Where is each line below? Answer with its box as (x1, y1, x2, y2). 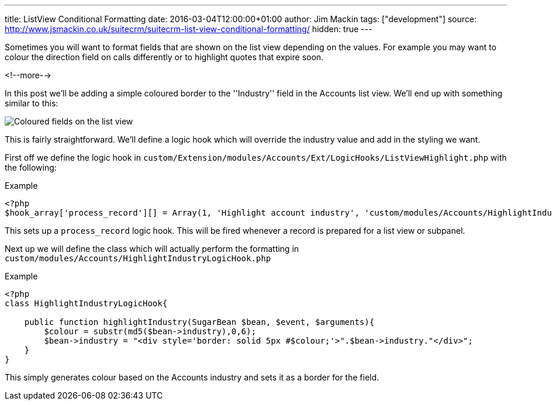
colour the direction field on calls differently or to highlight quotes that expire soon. (5, 52, 324, 62)
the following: (5, 162, 57, 172)
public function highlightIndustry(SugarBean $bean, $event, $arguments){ (24, 317, 375, 327)
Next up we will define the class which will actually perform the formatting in (5, 244, 299, 254)
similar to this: (5, 98, 58, 108)
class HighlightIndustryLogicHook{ (5, 299, 168, 308)
